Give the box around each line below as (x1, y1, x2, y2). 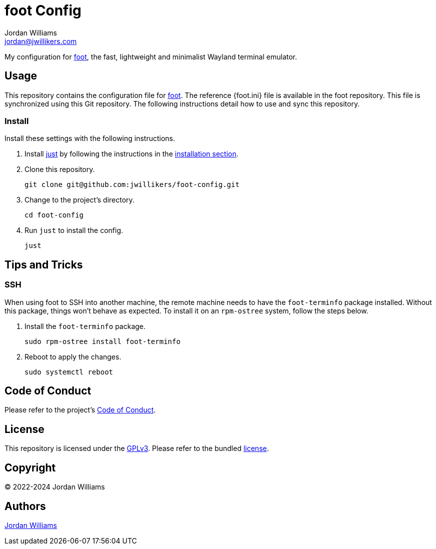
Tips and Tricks (4, 258, 83, 271)
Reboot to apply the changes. (24, 352, 121, 361)
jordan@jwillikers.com (4, 36, 77, 45)
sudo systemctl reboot (24, 367, 113, 376)
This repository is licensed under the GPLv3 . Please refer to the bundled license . (4, 444, 269, 453)
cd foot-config (24, 211, 84, 219)
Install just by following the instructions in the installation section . (24, 149, 238, 158)
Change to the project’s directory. (24, 195, 134, 204)
